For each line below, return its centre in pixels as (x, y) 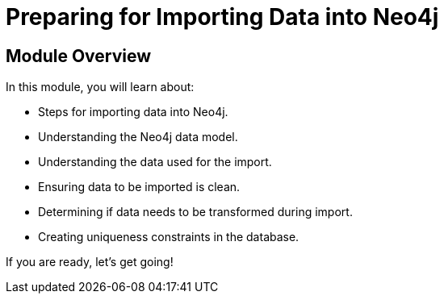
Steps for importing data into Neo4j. (133, 112)
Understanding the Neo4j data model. (138, 137)
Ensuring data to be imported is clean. (139, 187)
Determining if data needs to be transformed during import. (195, 212)
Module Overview (79, 56)
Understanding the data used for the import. (155, 162)
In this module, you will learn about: (100, 87)
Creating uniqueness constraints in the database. (169, 237)
